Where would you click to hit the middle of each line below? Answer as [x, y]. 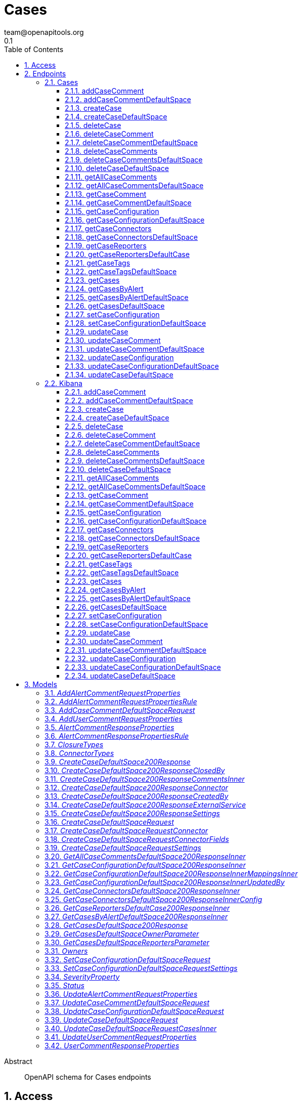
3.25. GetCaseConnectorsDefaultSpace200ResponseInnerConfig [154, 899]
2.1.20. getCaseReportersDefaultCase [127, 254]
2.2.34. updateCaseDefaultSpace [120, 675]
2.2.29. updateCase [98, 632]
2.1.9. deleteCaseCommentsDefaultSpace [134, 159]
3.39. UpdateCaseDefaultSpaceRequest [111, 1020]
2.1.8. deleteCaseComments [111, 151]
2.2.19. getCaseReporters [107, 546]
